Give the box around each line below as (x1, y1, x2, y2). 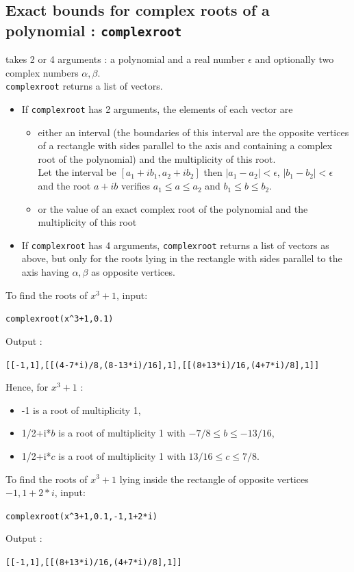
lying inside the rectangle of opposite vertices (119, 471, 309, 486)
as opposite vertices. (91, 265, 175, 279)
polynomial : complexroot (5, 19, 182, 40)
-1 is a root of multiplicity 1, (21, 402, 141, 417)
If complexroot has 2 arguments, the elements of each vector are (21, 102, 293, 116)
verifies (121, 179, 151, 193)
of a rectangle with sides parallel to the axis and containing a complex (38, 138, 333, 153)
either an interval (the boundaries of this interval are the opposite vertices (38, 125, 349, 139)
